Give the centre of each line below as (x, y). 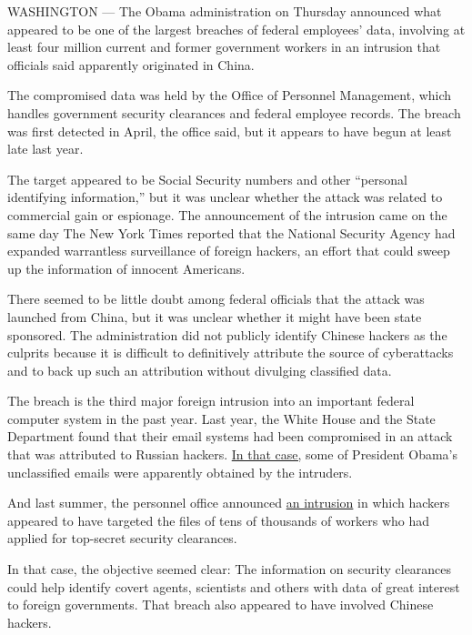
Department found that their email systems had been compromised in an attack (230, 436)
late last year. (45, 149)
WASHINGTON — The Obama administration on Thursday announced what (225, 11)
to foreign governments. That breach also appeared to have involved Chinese (221, 605)
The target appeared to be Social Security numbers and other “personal (207, 179)
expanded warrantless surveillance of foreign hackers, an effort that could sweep (229, 251)
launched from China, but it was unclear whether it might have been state (215, 316)
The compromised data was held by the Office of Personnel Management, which (230, 95)
